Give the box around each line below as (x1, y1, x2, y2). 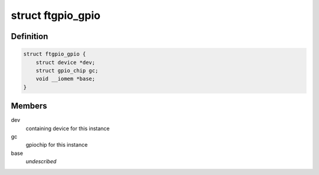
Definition (11, 31, 48, 41)
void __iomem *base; (35, 76, 96, 82)
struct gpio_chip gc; (35, 67, 99, 74)
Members (11, 101, 47, 111)
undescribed (25, 158, 57, 165)
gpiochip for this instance (25, 141, 88, 148)
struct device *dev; (35, 59, 96, 66)
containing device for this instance (25, 125, 110, 132)
